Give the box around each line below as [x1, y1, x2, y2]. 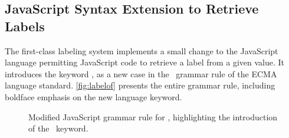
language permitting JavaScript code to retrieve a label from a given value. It [5, 56, 285, 68]
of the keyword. [28, 122, 88, 134]
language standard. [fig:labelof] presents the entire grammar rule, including [5, 79, 275, 91]
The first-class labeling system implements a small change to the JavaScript [5, 44, 278, 57]
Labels [5, 17, 45, 35]
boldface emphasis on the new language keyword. [5, 90, 182, 103]
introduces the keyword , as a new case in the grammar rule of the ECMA [5, 67, 277, 80]
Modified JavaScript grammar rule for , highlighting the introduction [28, 110, 278, 123]
